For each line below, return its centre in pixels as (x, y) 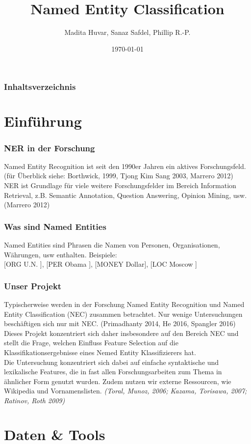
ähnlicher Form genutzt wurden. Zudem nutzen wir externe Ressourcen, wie (118, 381)
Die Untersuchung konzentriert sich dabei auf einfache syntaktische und (112, 362)
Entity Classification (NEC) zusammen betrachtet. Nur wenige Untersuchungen (123, 314)
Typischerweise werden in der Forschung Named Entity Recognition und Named (124, 304)
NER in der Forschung (50, 148)
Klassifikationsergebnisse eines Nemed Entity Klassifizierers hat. (100, 352)
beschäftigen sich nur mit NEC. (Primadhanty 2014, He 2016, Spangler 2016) (120, 323)
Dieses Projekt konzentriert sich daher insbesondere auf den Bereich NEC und (121, 333)
